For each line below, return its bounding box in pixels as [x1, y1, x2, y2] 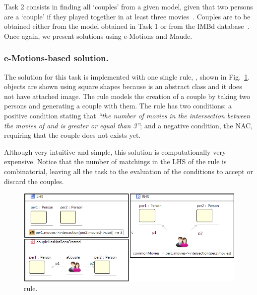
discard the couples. [4, 176, 64, 186]
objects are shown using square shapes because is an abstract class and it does [4, 81, 242, 92]
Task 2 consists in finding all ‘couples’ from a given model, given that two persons [4, 1, 253, 11]
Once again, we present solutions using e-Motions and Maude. [4, 30, 193, 41]
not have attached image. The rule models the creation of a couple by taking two [4, 91, 250, 101]
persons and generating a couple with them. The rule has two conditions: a [4, 100, 232, 111]
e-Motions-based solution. [4, 52, 109, 64]
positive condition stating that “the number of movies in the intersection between [4, 110, 250, 120]
